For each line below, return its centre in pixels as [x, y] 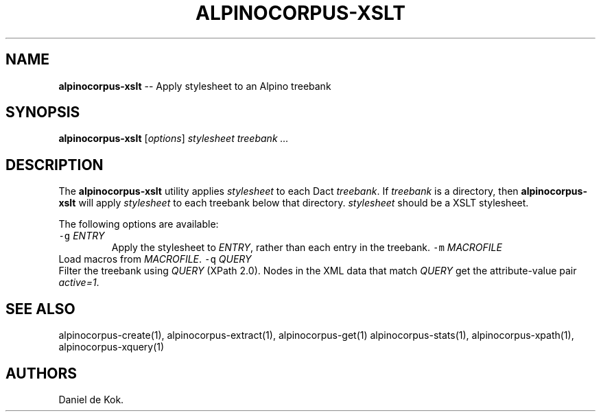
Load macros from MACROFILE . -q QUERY [155, 259]
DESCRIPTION [55, 165]
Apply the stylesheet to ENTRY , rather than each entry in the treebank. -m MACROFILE [307, 248]
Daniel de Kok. [91, 399]
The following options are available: [139, 224]
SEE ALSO [40, 309]
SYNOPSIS [43, 112]
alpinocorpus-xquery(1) [111, 347]
